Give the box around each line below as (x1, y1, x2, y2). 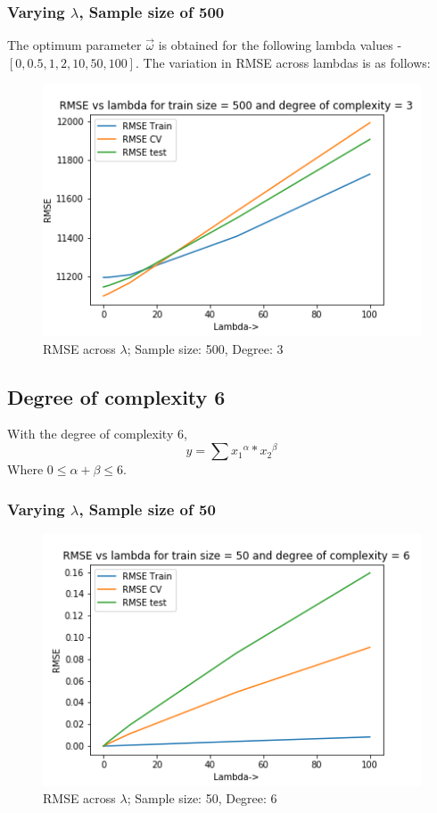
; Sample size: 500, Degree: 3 (127, 339, 284, 357)
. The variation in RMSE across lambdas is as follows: (135, 53, 431, 71)
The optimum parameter (7, 36, 142, 54)
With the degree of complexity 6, (7, 424, 187, 443)
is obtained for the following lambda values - (158, 36, 402, 54)
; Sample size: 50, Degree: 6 (127, 789, 277, 808)
